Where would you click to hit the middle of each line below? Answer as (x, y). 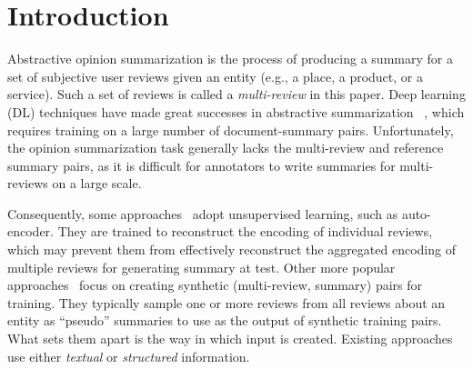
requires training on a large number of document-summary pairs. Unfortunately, (231, 130)
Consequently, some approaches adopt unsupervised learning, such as (203, 213)
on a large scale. (97, 183)
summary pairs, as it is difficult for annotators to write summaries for (201, 165)
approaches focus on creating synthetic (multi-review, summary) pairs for (215, 285)
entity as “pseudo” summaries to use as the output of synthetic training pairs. (225, 320)
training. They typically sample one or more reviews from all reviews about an (226, 302)
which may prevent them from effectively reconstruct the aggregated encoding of (231, 249)
